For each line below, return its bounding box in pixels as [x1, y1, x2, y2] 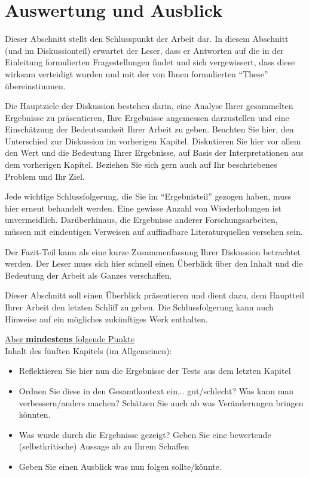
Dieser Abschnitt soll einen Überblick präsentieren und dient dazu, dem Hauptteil [5, 289, 304, 301]
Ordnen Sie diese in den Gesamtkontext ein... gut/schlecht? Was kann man [19, 384, 294, 397]
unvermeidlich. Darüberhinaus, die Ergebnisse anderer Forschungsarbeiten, [5, 213, 278, 226]
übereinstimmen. [5, 79, 66, 92]
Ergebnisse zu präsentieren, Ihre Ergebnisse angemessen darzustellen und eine [5, 111, 289, 123]
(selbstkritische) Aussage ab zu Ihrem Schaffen [19, 440, 189, 452]
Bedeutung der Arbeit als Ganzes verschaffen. [5, 268, 172, 281]
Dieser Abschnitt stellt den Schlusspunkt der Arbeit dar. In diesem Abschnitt [5, 32, 289, 45]
